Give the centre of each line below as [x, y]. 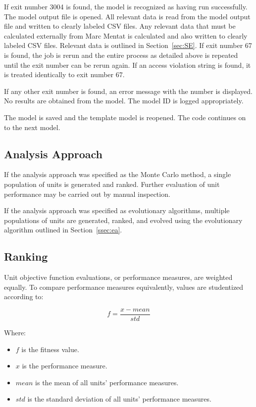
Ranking [26, 256]
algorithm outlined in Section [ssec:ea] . [63, 230]
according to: [24, 296]
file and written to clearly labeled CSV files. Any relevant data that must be [120, 26]
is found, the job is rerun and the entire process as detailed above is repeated [121, 55]
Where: [15, 332]
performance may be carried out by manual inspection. [87, 194]
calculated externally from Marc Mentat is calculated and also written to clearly [126, 35]
